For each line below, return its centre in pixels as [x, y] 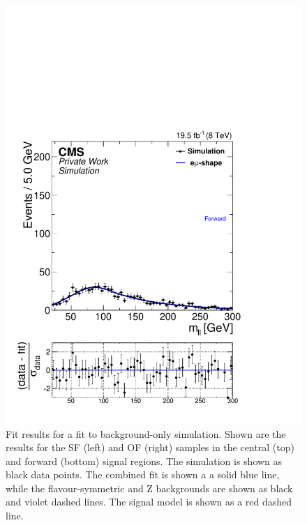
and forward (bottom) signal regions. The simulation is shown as [144, 461]
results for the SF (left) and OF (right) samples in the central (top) [150, 447]
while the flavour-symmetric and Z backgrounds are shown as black [149, 488]
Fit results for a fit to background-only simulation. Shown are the [146, 433]
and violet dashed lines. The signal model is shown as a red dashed [149, 502]
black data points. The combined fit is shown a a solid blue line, [143, 474]
